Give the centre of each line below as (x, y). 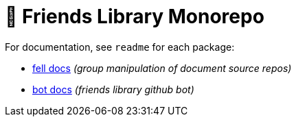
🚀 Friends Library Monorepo (135, 16)
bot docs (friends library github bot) (113, 89)
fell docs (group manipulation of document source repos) (162, 68)
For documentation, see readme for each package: (120, 47)
